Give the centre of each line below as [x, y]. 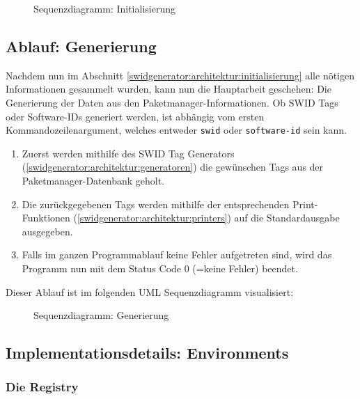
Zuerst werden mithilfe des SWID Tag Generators [128, 153]
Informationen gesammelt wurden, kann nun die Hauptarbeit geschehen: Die [169, 89]
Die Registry [42, 387]
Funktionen [46, 218]
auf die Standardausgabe [287, 218]
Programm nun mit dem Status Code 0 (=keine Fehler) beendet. [160, 268]
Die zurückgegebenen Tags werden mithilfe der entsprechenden [156, 204]
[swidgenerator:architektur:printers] [152, 218]
